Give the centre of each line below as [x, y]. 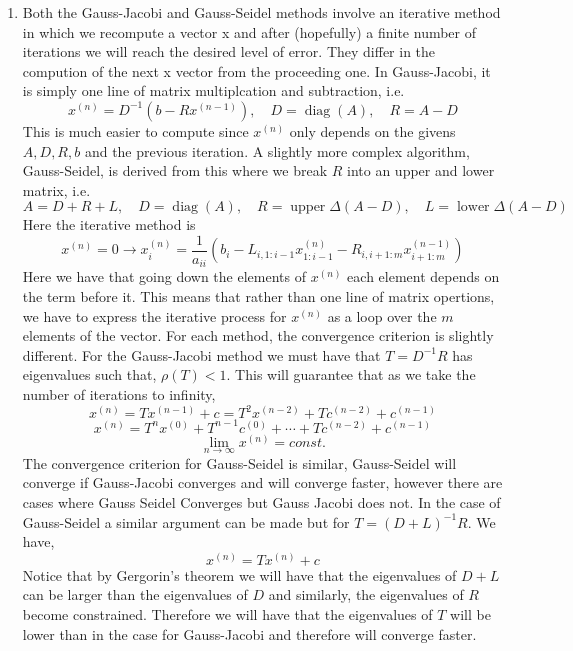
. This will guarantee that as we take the [351, 374]
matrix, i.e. [56, 189]
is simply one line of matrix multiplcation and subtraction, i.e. [213, 90]
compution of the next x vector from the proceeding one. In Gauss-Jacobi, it [256, 70]
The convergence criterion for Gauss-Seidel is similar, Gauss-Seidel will [239, 462]
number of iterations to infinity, [119, 394]
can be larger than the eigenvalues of [135, 594]
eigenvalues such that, [89, 374]
